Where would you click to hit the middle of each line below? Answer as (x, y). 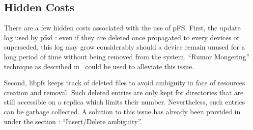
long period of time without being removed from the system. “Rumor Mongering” (127, 56)
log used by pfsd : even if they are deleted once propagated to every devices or (122, 37)
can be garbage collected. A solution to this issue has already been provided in (122, 111)
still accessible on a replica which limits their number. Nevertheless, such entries (125, 102)
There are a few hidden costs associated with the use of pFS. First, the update (122, 28)
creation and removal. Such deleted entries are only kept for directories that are (124, 92)
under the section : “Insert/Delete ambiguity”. (73, 121)
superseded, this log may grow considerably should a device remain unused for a (125, 47)
